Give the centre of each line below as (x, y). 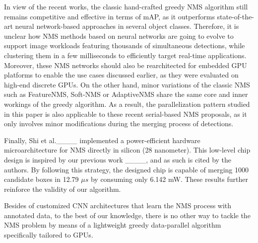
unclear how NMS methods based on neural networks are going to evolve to (119, 36)
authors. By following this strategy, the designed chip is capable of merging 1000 (127, 169)
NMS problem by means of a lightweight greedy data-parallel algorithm (113, 225)
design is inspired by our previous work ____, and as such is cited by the (118, 159)
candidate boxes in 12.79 (41, 179)
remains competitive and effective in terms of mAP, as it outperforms (109, 16)
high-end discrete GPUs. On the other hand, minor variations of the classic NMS (127, 84)
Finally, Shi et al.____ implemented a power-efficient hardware (102, 140)
